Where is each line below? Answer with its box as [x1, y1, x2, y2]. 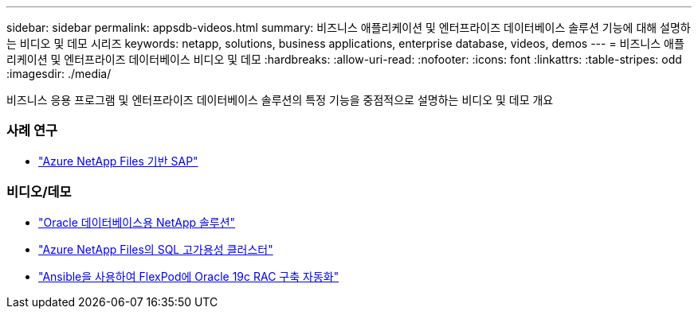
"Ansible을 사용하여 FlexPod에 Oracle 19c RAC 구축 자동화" [38, 269, 339, 283]
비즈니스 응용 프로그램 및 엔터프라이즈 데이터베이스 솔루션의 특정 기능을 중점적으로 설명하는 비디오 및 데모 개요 [6, 93, 554, 107]
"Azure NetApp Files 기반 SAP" [38, 154, 198, 168]
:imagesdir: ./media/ [6, 67, 112, 80]
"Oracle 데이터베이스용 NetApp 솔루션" [38, 215, 236, 229]
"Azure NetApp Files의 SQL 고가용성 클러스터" [38, 242, 273, 256]
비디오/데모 [6, 184, 72, 200]
